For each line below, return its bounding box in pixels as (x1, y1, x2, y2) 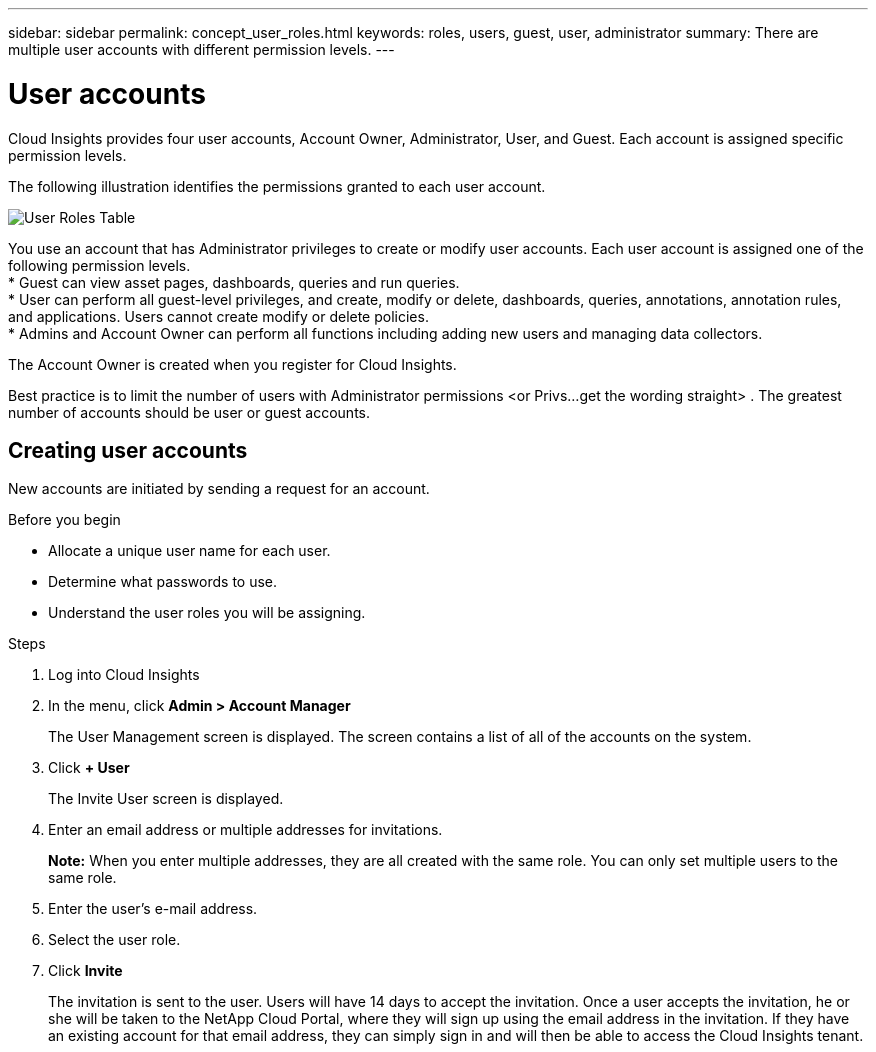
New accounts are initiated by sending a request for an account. (8, 480, 430, 498)
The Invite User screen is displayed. (48, 790, 284, 808)
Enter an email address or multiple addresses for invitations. (48, 821, 443, 839)
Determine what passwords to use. (48, 573, 278, 591)
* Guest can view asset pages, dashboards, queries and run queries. (8, 273, 460, 291)
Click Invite (48, 962, 123, 980)
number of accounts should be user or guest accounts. (8, 403, 370, 421)
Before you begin (8, 511, 121, 529)
